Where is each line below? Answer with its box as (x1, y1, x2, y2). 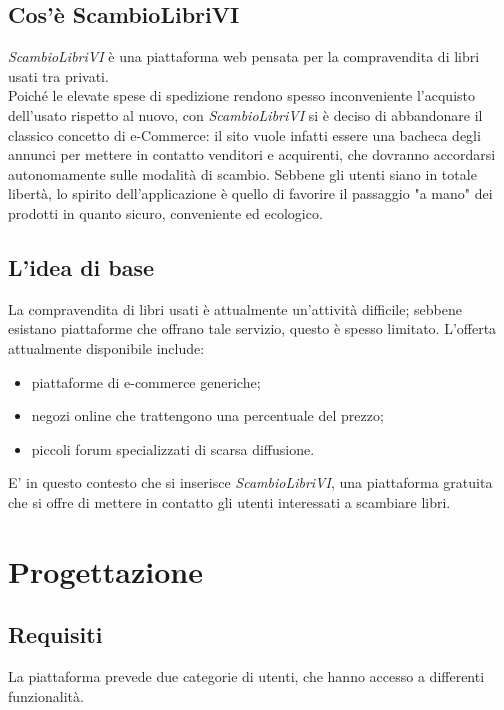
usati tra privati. (8, 65, 109, 86)
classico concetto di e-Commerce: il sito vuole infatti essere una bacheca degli (8, 124, 481, 145)
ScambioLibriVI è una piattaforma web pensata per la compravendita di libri (8, 46, 480, 67)
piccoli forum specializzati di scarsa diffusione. (31, 438, 315, 459)
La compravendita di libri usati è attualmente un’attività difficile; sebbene (8, 298, 462, 319)
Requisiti (8, 619, 103, 650)
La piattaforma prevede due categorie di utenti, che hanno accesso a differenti (8, 666, 485, 687)
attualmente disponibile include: (8, 337, 205, 358)
